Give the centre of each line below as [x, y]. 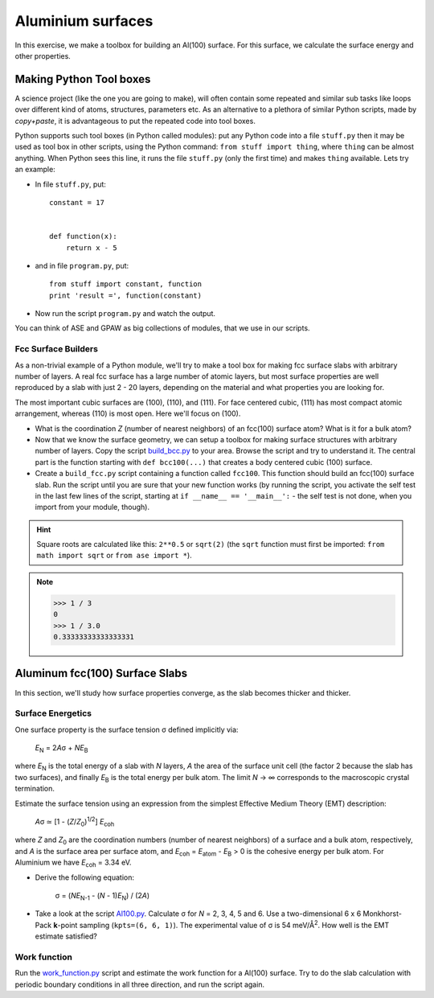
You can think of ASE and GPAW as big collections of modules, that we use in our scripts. [162, 328]
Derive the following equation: [84, 877]
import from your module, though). [92, 507]
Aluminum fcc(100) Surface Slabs [101, 674]
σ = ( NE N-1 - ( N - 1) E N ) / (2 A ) [102, 896]
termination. [35, 789]
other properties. [43, 55]
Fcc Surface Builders [56, 349]
